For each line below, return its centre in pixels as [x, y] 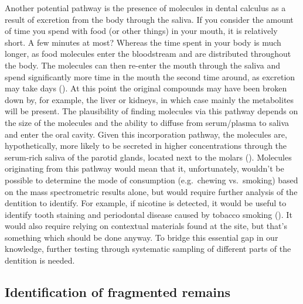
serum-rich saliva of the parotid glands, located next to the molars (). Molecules [148, 157]
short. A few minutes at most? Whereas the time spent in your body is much [143, 42]
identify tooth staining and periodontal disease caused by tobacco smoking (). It [149, 214]
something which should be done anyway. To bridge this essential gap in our [142, 237]
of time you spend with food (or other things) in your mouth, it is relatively [141, 31]
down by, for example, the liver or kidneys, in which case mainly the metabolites [149, 99]
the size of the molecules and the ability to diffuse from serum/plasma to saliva [147, 122]
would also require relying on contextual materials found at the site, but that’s [146, 226]
